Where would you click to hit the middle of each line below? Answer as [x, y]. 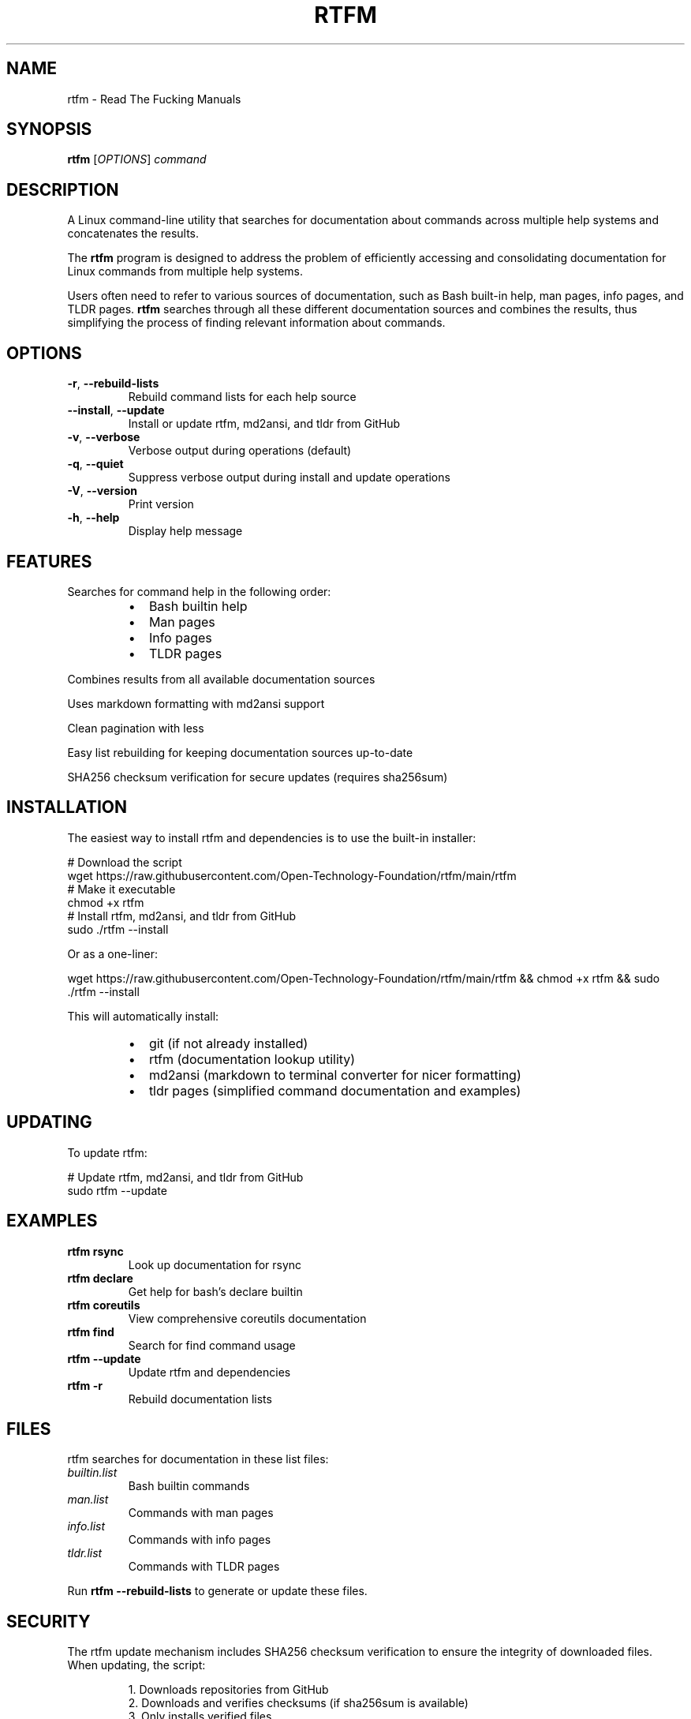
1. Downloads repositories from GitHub [228, 1690]
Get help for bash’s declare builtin [215, 1291]
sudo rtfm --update [117, 1190]
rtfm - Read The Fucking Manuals [154, 99]
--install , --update [116, 410]
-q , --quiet [95, 464]
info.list [86, 1526]
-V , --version [102, 491]
